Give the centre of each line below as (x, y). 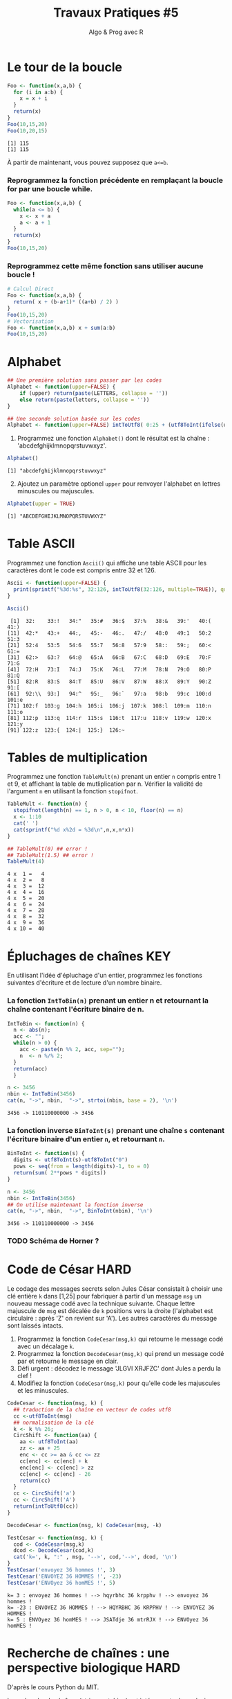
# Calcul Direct (30, 289)
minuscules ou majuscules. (56, 491)
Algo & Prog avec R (116, 32)
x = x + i (34, 98)
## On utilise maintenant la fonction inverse (75, 1205)
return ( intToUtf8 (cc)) (46, 1506)
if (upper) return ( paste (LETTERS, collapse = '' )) (94, 393)
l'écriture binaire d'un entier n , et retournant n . (86, 1139)
